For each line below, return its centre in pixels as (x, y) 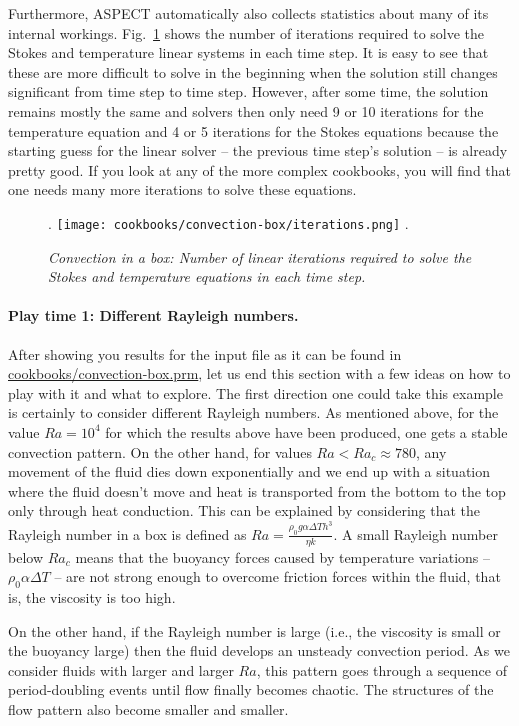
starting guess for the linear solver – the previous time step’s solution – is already (258, 150)
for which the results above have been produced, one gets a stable (306, 431)
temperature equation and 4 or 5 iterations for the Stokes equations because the (253, 130)
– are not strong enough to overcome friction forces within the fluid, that (277, 576)
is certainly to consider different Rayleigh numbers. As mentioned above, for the (253, 412)
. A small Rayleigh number (415, 533)
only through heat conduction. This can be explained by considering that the (244, 510)
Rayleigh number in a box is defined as (127, 533)
